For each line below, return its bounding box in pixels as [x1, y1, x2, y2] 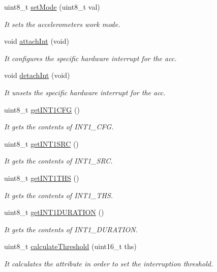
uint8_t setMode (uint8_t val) [4, 2, 100, 12]
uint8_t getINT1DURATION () [4, 207, 104, 217]
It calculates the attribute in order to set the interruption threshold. [4, 258, 213, 268]
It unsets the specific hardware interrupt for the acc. [4, 87, 166, 97]
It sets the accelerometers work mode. [4, 18, 120, 29]
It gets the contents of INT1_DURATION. [4, 224, 138, 234]
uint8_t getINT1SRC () [4, 138, 79, 149]
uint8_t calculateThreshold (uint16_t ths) [4, 241, 137, 252]
